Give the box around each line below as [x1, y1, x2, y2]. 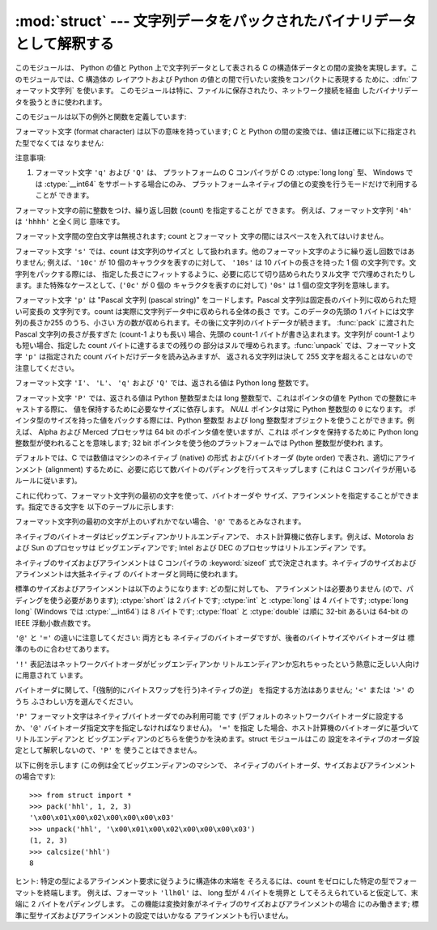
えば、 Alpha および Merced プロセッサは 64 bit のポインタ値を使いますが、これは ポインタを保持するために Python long [15, 427, 418, 436]
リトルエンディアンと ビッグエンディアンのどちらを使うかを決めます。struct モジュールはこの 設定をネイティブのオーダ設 [15, 734, 420, 744]
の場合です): [15, 771, 56, 781]
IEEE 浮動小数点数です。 [15, 618, 95, 627]
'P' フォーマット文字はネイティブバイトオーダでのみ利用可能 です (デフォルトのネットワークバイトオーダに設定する [15, 711, 405, 721]
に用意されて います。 [15, 670, 88, 680]
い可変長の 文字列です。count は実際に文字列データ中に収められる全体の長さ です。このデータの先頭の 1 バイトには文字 [15, 306, 414, 316]
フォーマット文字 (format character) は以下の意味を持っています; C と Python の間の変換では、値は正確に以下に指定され [15, 126, 417, 137]
